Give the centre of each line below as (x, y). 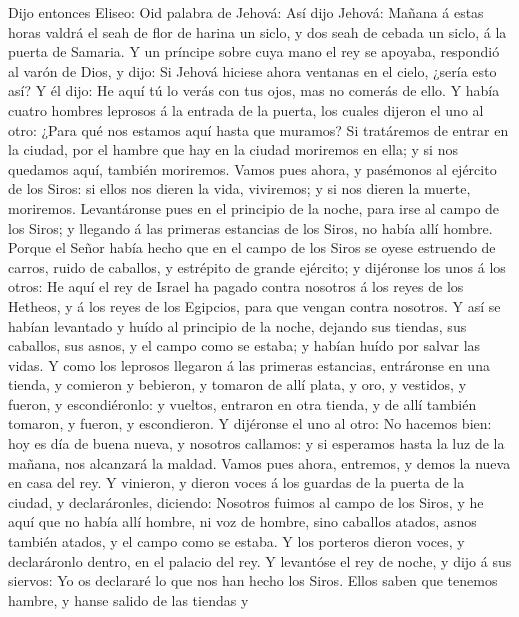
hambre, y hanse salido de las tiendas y (128, 599)
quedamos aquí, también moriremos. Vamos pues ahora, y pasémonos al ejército (252, 168)
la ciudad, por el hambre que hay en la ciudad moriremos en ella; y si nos (233, 149)
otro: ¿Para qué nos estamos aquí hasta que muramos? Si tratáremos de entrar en (258, 129)
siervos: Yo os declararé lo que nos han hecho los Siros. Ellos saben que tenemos (253, 580)
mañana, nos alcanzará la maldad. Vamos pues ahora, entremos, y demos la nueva (259, 462)
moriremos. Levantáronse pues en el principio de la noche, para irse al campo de (254, 207)
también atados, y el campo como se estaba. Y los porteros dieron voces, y (236, 541)
